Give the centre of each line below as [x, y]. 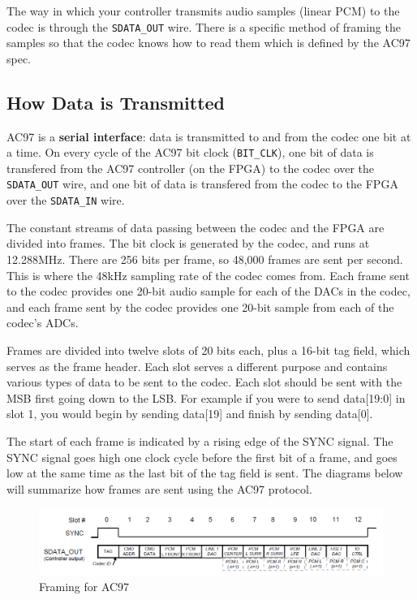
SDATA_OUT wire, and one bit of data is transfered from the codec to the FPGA [202, 184]
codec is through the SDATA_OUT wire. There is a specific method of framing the [204, 26]
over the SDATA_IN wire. [66, 200]
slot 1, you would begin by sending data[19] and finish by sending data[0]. [190, 414]
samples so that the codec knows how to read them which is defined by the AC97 [208, 43]
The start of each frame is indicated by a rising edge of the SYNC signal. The [200, 440]
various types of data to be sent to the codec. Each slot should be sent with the [204, 382]
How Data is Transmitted [116, 102]
